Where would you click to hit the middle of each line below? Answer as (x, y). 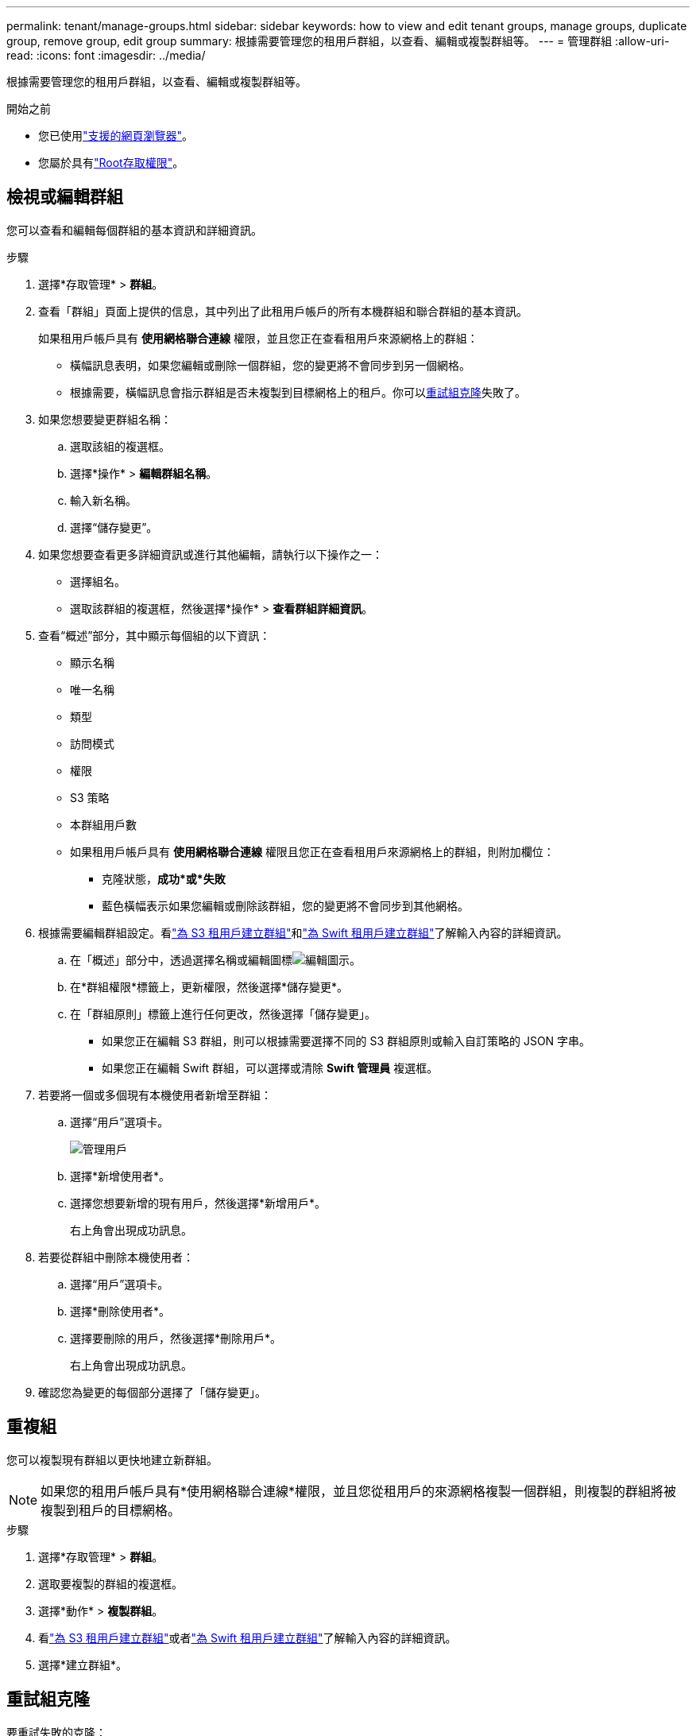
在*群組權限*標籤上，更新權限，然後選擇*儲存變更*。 (209, 986)
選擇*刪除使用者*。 (120, 1311)
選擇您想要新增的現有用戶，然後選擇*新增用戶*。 (198, 1203)
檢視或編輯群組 (65, 197)
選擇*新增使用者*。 (120, 1176)
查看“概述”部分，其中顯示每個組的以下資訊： (155, 635)
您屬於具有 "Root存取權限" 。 (111, 163)
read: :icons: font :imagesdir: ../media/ (106, 55)
